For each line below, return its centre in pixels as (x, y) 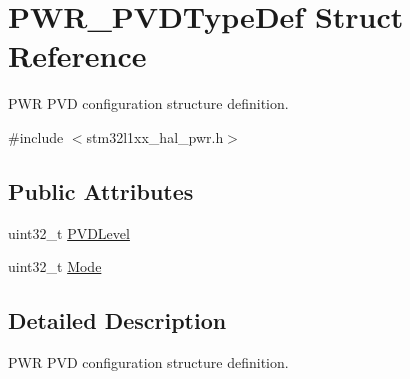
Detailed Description (117, 320)
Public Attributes (101, 190)
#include (36, 136)
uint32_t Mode (55, 266)
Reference (77, 55)
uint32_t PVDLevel (69, 232)
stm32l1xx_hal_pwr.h (155, 136)
